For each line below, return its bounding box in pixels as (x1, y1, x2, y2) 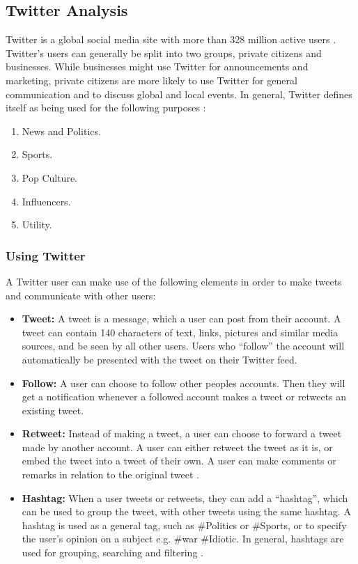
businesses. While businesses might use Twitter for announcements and (6, 59, 309, 74)
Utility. (22, 217, 52, 232)
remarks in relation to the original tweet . (22, 467, 199, 482)
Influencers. (22, 194, 71, 208)
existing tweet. (22, 402, 84, 417)
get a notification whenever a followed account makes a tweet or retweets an (22, 389, 347, 404)
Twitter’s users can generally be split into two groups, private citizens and (6, 45, 322, 60)
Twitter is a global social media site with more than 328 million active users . (6, 32, 336, 47)
